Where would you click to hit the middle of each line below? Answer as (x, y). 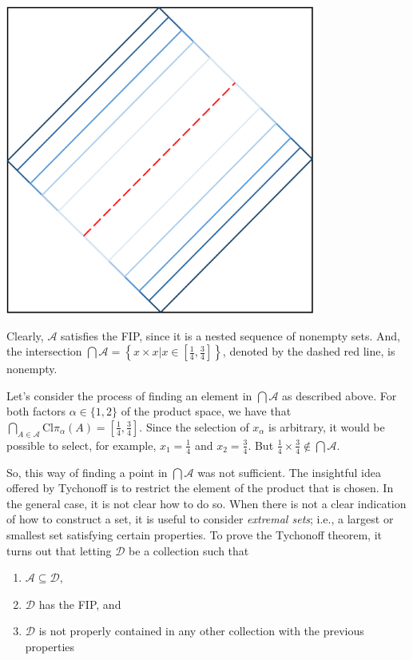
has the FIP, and (80, 604)
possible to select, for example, (81, 445)
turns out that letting (59, 550)
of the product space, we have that (206, 411)
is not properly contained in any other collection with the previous (201, 631)
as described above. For (340, 395)
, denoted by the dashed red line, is (309, 351)
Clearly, (25, 335)
